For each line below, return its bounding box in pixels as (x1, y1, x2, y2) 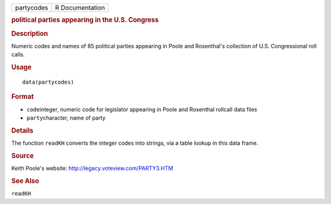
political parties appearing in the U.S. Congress (11, 16, 159, 24)
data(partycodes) (22, 78, 74, 86)
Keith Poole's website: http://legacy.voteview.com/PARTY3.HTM (11, 165, 173, 172)
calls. (11, 51, 25, 58)
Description (11, 29, 48, 38)
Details (11, 126, 34, 134)
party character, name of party (26, 114, 106, 122)
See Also (11, 177, 39, 185)
